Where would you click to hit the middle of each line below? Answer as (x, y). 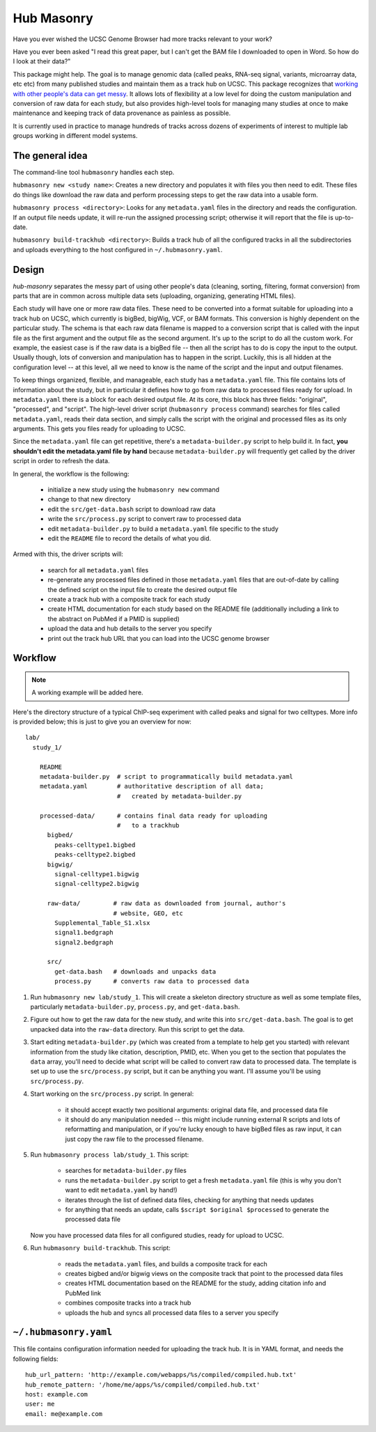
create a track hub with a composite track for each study (129, 599)
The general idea (50, 156)
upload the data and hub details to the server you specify (130, 629)
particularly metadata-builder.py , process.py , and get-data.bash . (135, 1007)
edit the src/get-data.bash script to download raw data (132, 509)
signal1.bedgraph (84, 933)
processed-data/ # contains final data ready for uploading (154, 816)
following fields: (36, 1359)
